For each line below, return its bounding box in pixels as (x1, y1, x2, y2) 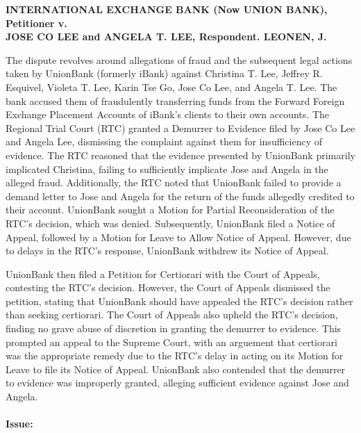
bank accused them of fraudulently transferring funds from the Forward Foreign (6, 93, 345, 108)
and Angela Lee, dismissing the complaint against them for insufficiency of (6, 134, 322, 149)
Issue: (6, 416, 33, 431)
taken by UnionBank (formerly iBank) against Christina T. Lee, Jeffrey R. (6, 66, 323, 81)
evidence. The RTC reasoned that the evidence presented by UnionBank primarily (6, 147, 355, 162)
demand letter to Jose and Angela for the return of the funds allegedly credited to (6, 188, 355, 203)
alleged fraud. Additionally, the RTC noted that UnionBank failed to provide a (6, 175, 342, 190)
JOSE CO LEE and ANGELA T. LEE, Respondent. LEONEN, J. (6, 29, 327, 44)
